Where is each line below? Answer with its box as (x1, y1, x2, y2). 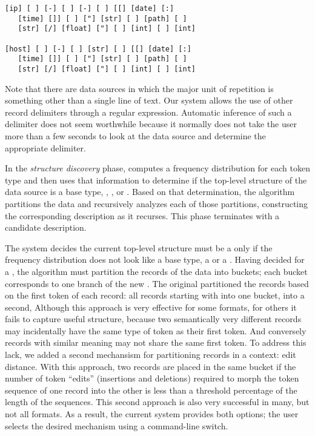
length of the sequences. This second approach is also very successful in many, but (5, 395, 310, 408)
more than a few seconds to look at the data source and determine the (5, 129, 266, 142)
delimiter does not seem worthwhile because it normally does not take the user (5, 117, 297, 130)
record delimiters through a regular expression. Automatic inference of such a (5, 105, 292, 118)
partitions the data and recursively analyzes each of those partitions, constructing (5, 197, 308, 210)
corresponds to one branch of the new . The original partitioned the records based (5, 277, 309, 289)
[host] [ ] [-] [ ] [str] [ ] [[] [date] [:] (5, 44, 191, 53)
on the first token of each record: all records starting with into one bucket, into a (5, 289, 305, 302)
